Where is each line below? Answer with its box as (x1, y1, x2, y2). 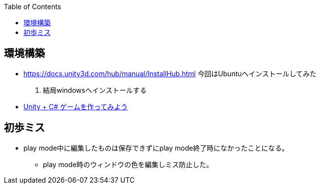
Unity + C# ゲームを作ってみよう (23, 102, 128, 111)
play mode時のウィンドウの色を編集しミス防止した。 (43, 160, 213, 169)
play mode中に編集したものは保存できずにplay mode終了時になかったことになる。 (23, 143, 289, 152)
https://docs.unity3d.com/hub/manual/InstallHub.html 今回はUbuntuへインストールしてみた (23, 69, 317, 78)
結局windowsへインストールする (43, 85, 147, 94)
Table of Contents (4, 2, 61, 11)
